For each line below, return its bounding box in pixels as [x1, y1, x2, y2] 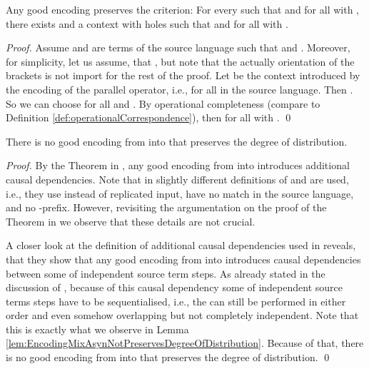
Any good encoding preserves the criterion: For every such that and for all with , [6, 2, 359, 16]
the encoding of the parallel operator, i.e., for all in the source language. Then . [6, 81, 353, 96]
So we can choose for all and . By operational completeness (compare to [6, 96, 320, 111]
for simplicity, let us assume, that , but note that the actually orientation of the [6, 54, 355, 69]
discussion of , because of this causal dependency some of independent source [6, 280, 343, 295]
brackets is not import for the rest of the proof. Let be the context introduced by [6, 68, 360, 83]
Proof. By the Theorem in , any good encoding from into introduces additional [6, 158, 350, 173]
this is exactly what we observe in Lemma [6, 321, 189, 336]
